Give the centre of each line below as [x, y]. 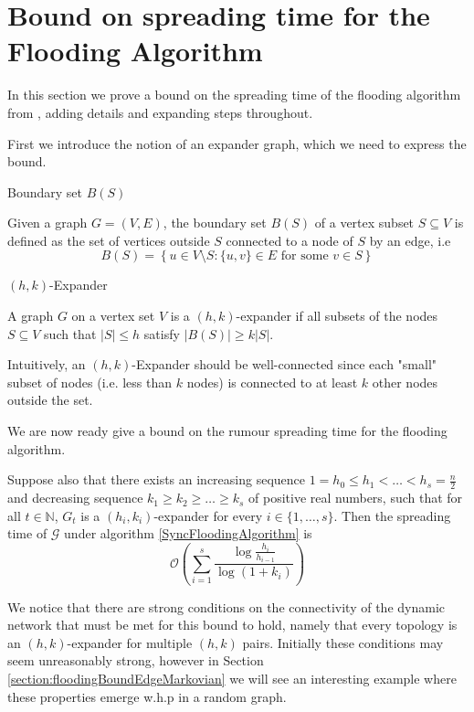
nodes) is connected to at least [272, 382]
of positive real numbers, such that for [356, 498]
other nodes [405, 382]
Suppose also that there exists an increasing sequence [157, 479]
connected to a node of [290, 240]
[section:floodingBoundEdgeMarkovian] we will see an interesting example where [232, 678]
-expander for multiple [130, 642]
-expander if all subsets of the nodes [337, 316]
